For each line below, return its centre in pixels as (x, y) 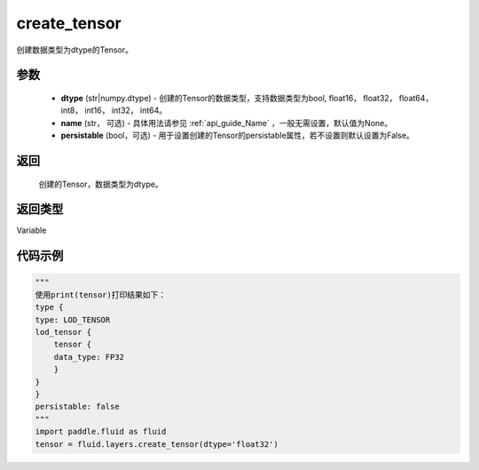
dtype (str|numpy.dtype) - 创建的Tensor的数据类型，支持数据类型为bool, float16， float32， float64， (247, 98)
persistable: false (77, 407)
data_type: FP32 (89, 357)
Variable (31, 230)
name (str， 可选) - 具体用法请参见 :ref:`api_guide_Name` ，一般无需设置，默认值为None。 (227, 123)
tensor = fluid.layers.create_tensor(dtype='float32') (157, 444)
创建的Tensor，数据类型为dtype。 (101, 184)
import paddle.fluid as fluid (101, 432)
